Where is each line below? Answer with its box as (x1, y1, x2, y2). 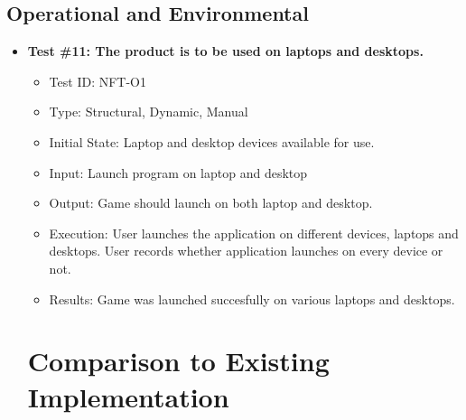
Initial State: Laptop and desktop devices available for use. (49, 132, 375, 151)
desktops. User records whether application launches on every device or (49, 241, 443, 260)
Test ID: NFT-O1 (49, 71, 146, 90)
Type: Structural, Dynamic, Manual (49, 102, 248, 121)
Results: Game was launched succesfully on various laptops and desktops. (49, 289, 455, 308)
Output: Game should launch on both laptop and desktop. (49, 193, 373, 212)
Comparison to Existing (27, 342, 330, 379)
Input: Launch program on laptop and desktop (49, 163, 308, 182)
